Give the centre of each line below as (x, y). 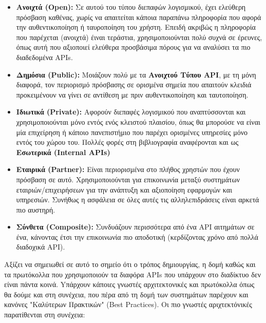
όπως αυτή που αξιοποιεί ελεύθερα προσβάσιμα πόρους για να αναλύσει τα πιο (133, 47)
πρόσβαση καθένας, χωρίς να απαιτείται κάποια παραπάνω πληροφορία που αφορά (139, 17)
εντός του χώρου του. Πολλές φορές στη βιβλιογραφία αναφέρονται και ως (127, 142)
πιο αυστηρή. (36, 209)
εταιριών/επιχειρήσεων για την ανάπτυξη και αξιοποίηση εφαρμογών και (124, 189)
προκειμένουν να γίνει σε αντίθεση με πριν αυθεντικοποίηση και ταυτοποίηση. (132, 94)
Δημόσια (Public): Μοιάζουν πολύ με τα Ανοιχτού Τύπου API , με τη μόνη (136, 74)
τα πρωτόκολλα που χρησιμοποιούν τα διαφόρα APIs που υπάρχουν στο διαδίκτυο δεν (133, 274)
